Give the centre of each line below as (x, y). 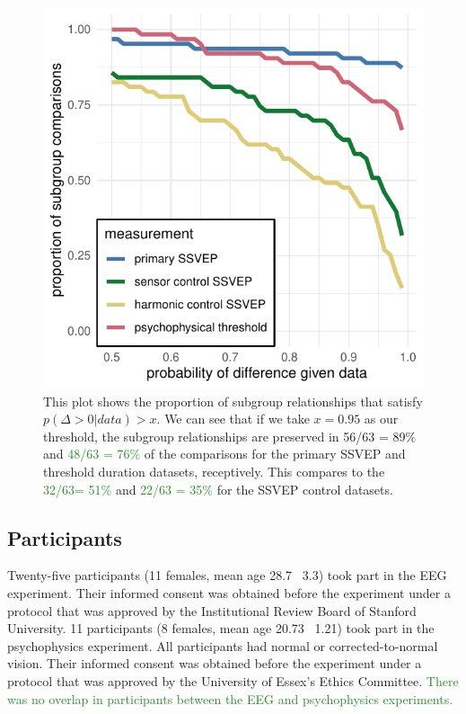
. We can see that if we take (233, 419)
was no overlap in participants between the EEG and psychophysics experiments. (230, 698)
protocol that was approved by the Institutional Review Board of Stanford (212, 610)
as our (381, 419)
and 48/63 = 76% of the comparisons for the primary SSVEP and (224, 454)
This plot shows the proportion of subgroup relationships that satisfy (233, 401)
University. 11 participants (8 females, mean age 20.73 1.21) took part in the (221, 628)
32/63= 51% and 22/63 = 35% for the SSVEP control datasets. (218, 489)
